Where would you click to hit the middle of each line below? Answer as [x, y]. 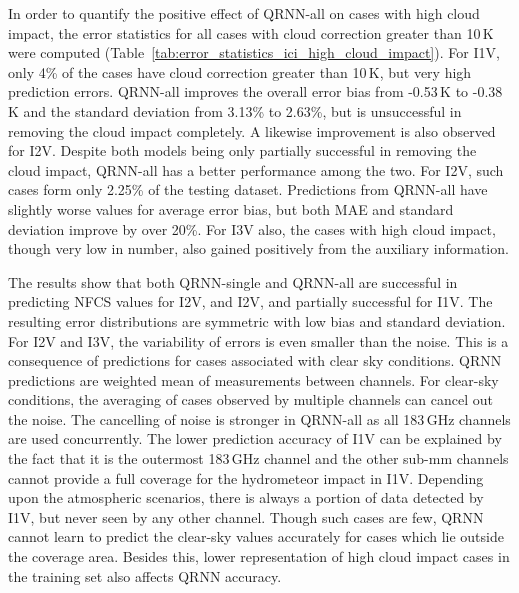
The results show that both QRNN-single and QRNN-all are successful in [233, 281]
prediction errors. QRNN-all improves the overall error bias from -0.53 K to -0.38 [255, 91]
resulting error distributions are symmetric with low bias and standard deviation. [257, 320]
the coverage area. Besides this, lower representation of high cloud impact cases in [259, 556]
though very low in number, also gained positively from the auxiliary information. [258, 248]
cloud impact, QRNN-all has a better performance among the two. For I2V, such [256, 169]
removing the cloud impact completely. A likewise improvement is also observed [252, 130]
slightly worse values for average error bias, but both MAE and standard [231, 208]
